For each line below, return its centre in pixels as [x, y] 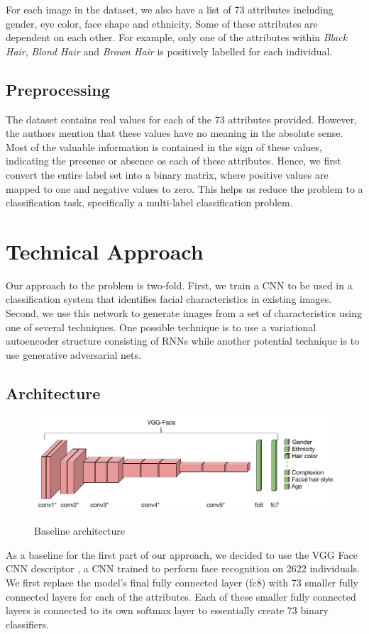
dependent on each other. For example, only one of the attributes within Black [177, 37]
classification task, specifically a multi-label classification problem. [149, 202]
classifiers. [27, 624]
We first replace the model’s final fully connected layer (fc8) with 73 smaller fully [182, 582]
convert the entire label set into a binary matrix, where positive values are [167, 174]
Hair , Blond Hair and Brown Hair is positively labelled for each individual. [169, 51]
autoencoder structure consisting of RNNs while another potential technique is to [183, 341]
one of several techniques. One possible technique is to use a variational [161, 327]
